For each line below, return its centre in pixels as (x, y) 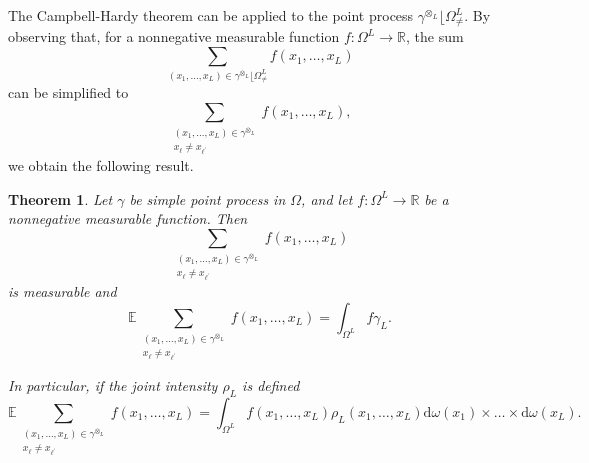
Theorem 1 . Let (60, 198)
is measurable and (62, 291)
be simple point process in (207, 198)
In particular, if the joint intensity (113, 385)
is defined (271, 385)
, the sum (434, 36)
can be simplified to (68, 92)
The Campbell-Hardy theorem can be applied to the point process (211, 15)
